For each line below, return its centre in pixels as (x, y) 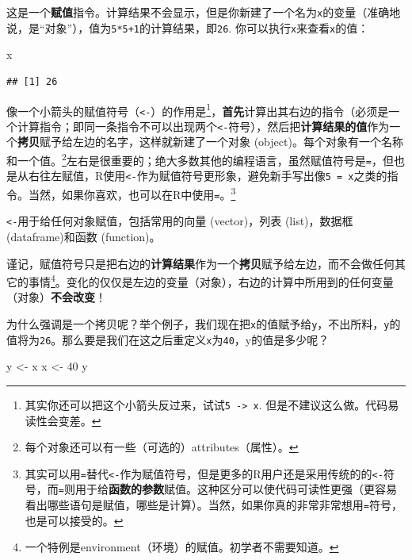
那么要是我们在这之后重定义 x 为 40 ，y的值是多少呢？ (196, 339)
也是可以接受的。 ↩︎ (74, 520)
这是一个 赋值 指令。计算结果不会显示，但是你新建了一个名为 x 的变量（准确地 (204, 12)
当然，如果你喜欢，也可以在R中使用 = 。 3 (132, 193)
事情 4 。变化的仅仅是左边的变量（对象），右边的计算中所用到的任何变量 (211, 280)
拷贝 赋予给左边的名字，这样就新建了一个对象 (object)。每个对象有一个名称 (210, 142)
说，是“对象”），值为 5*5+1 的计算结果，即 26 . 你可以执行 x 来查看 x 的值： (188, 27)
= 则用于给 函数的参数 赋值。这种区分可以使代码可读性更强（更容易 (227, 489)
